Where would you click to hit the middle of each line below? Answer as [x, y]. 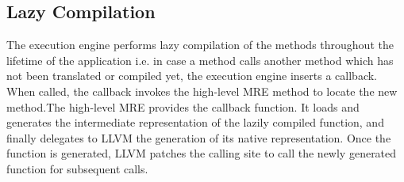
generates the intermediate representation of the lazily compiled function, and [195, 122]
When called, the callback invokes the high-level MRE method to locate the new [202, 91]
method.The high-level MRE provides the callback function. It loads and [183, 106]
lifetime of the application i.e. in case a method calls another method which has [200, 60]
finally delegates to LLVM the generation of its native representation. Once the [199, 137]
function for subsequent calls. [77, 168]
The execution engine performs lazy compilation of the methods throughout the [200, 45]
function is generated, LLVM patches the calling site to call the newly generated [202, 153]
